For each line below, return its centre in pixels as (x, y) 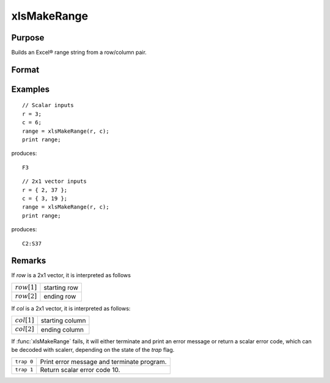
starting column (63, 321)
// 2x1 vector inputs (54, 181)
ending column (62, 329)
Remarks (29, 261)
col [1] (24, 320)
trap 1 (24, 370)
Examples (31, 89)
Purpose (28, 38)
